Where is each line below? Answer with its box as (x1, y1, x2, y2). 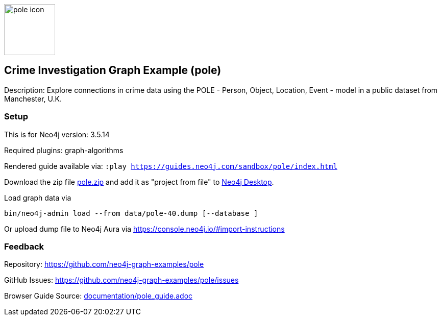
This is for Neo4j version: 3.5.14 (4, 130, 110, 139)
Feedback (4, 241, 44, 252)
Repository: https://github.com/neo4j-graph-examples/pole (4, 260, 204, 269)
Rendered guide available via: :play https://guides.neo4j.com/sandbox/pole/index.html (4, 161, 337, 170)
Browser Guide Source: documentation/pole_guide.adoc (4, 291, 193, 301)
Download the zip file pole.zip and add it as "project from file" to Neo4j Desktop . (4, 177, 274, 186)
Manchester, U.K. (4, 94, 62, 103)
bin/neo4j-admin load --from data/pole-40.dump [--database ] (4, 209, 258, 217)
